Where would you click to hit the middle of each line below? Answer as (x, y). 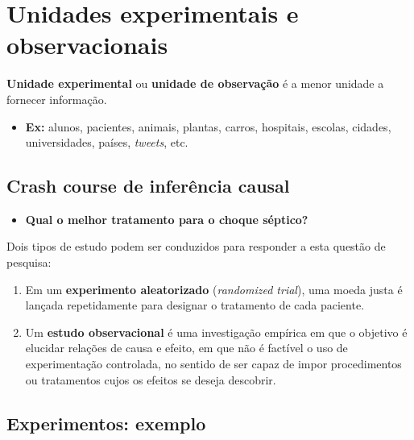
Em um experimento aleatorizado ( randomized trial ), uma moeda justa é (214, 289)
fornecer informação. (57, 99)
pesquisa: (29, 262)
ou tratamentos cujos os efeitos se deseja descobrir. (151, 379)
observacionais (87, 45)
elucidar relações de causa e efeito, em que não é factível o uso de (186, 348)
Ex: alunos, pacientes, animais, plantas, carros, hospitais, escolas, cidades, (208, 126)
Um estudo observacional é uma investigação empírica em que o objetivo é (216, 332)
